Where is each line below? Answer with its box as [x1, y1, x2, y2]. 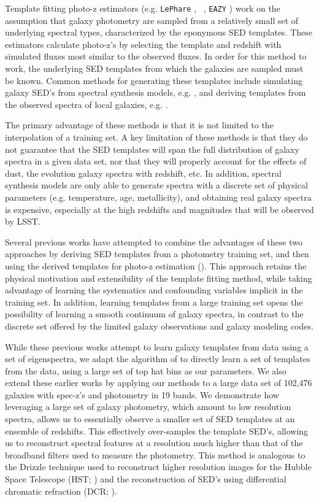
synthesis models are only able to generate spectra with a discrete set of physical [5, 179, 308, 191]
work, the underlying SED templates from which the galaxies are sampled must [5, 62, 304, 75]
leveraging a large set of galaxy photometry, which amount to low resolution [5, 400, 291, 413]
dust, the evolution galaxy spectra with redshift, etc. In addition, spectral [5, 166, 282, 179]
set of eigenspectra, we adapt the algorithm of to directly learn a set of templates [5, 352, 310, 365]
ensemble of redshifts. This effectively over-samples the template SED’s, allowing [5, 424, 309, 437]
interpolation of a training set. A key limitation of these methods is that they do [5, 131, 308, 143]
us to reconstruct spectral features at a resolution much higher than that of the [5, 436, 303, 449]
